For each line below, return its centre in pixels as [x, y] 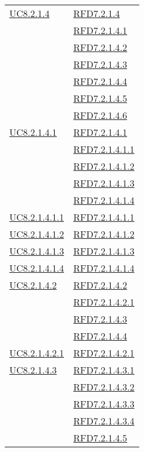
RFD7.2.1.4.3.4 [104, 421]
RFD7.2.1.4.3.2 [104, 387]
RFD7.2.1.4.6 [100, 115]
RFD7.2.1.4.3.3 [104, 404]
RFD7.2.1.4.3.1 [104, 370]
